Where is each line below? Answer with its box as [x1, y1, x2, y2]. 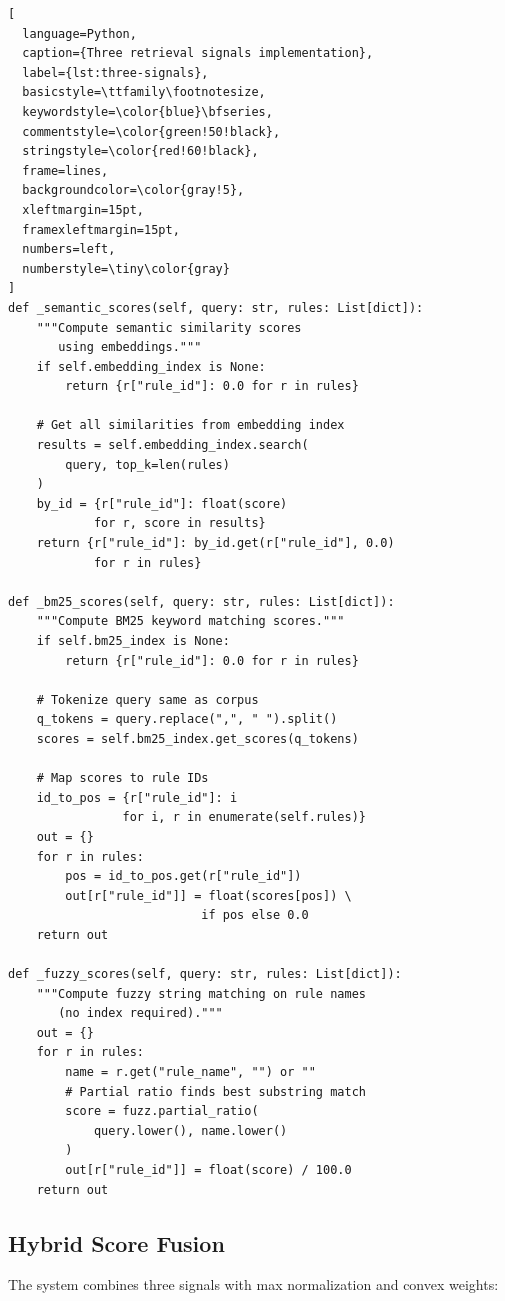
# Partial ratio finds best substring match [65, 1084, 366, 1099]
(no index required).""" [58, 1006, 223, 1021]
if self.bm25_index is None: [36, 634, 230, 648]
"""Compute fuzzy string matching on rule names [36, 986, 366, 1001]
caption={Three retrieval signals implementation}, [22, 46, 374, 61]
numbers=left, [22, 242, 116, 257]
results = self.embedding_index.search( [36, 438, 309, 453]
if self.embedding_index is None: [36, 359, 266, 374]
